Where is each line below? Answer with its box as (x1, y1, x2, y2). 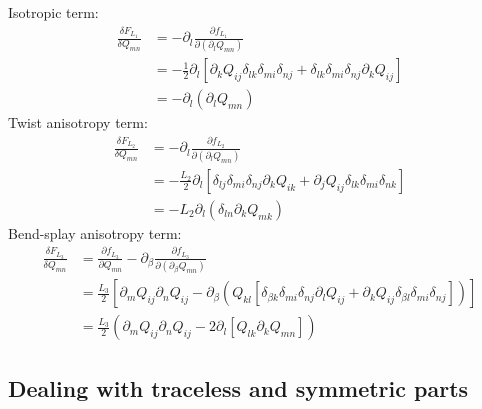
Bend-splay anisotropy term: (8, 222, 182, 243)
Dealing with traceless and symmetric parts (8, 372, 469, 403)
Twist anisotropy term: (8, 112, 148, 133)
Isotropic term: (8, 2, 99, 22)
